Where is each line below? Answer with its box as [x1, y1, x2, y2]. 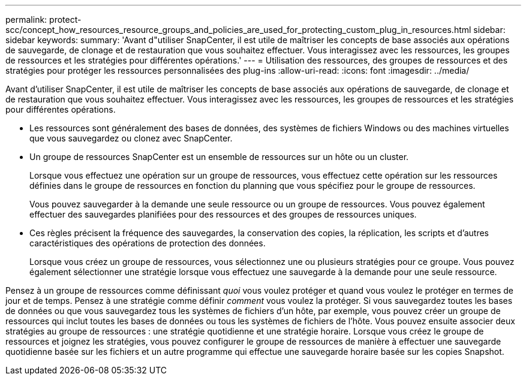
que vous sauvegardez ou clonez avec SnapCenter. [29, 133, 233, 143]
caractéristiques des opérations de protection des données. [29, 238, 266, 248]
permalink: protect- [5, 14, 82, 25]
